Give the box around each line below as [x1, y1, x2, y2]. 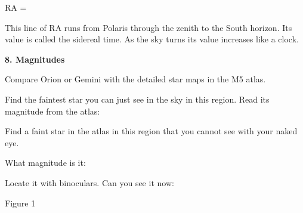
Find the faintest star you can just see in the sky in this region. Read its [5, 92, 270, 105]
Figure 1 [5, 196, 36, 209]
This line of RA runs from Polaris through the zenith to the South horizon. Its [5, 21, 292, 33]
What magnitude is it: [5, 156, 86, 169]
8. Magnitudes [5, 53, 65, 65]
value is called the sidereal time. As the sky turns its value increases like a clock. [5, 33, 299, 45]
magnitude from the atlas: [5, 104, 100, 117]
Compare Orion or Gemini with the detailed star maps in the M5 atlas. [5, 73, 266, 85]
